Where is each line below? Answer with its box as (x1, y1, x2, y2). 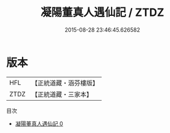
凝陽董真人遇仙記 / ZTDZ (40, 5, 165, 20)
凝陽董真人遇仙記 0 (15, 120, 63, 127)
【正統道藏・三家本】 (31, 90, 93, 98)
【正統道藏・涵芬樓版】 (31, 79, 99, 87)
